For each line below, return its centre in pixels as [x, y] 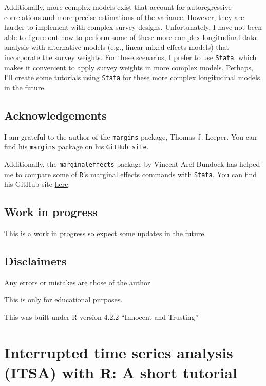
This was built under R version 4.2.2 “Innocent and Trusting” [101, 317]
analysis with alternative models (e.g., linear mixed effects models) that [117, 47]
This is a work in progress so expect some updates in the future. [105, 233]
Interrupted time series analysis [119, 352]
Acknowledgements [55, 115]
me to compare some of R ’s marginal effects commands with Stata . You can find [131, 174]
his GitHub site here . [37, 184]
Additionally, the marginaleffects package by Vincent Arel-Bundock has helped [132, 163]
